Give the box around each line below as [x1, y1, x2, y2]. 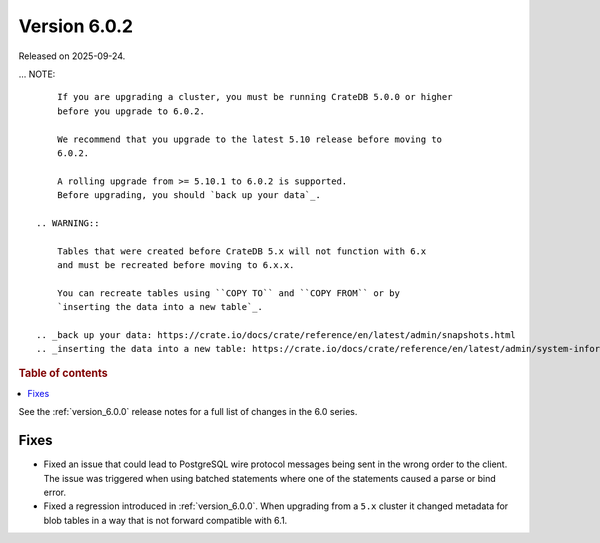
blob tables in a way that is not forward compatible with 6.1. [43, 514, 288, 526]
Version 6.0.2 [18, 15, 134, 37]
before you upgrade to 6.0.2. [56, 105, 205, 117]
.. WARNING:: [36, 217, 100, 229]
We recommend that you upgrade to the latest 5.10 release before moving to [56, 133, 443, 145]
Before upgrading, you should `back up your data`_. [56, 190, 322, 201]
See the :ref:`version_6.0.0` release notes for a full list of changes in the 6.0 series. [18, 406, 358, 418]
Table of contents [18, 366, 109, 380]
